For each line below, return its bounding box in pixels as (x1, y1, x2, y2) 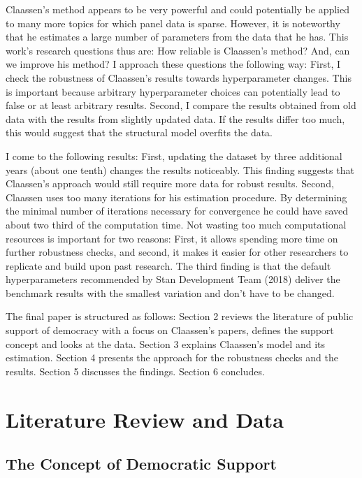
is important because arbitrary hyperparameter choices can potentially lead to (6, 84, 340, 99)
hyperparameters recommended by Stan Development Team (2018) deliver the (6, 272, 340, 287)
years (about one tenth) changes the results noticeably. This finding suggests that (6, 162, 354, 177)
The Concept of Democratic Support (6, 453, 277, 475)
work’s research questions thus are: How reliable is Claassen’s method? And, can (6, 43, 350, 57)
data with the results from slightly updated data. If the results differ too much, (6, 111, 345, 126)
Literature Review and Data (6, 405, 284, 433)
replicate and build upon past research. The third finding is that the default (6, 258, 331, 273)
